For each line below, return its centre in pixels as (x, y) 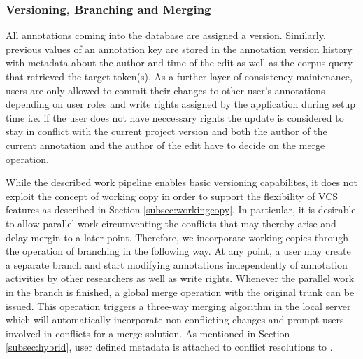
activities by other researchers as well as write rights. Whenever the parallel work (180, 278)
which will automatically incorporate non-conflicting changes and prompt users (175, 319)
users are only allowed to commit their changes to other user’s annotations (165, 90)
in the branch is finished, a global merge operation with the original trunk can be (180, 291)
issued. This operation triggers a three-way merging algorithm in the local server (178, 305)
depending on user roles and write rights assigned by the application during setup (181, 104)
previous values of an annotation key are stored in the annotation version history (179, 49)
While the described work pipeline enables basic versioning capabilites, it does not (182, 182)
